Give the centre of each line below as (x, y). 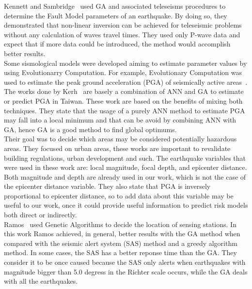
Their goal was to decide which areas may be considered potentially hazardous (120, 139)
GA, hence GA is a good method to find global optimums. (90, 129)
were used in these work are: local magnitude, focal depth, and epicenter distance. (126, 167)
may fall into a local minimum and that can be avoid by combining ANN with (120, 120)
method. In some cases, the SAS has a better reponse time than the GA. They (120, 252)
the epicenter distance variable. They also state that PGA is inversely (107, 186)
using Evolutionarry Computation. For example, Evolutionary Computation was (123, 72)
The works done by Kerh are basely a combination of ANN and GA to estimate (124, 91)
